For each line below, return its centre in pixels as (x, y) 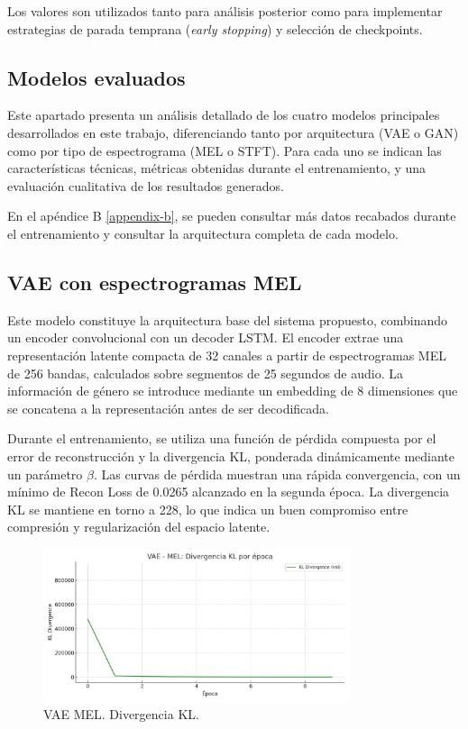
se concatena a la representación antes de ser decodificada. (168, 408)
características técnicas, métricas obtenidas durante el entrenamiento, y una (217, 168)
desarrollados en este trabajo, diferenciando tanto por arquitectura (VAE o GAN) (233, 132)
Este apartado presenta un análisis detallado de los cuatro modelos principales (224, 115)
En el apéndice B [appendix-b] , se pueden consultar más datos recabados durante (232, 216)
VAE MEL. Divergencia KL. (121, 714)
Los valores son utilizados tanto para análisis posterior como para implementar (225, 11)
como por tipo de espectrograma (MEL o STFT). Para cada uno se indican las (225, 150)
